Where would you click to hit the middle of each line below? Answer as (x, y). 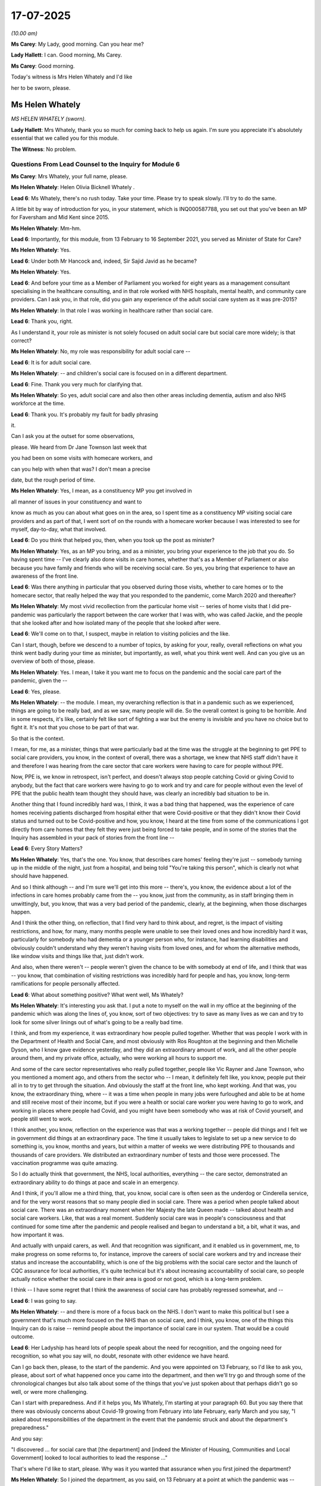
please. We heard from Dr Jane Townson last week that (79, 447)
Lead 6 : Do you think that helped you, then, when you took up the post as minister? (113, 540)
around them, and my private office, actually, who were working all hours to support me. (119, 1058)
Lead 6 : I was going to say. (44, 1301)
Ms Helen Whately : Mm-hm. (46, 228)
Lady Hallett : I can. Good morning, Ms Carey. (66, 55)
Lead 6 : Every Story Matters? (47, 849)
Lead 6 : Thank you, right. (42, 322)
